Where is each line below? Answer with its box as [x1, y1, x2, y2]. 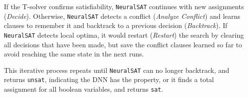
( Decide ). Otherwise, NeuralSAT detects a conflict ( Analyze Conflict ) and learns [4, 11, 241, 21]
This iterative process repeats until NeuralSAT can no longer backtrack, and [4, 65, 230, 75]
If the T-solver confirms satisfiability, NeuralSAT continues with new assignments [4, 1, 244, 11]
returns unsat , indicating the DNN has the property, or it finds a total [4, 74, 214, 84]
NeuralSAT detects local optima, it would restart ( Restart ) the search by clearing [4, 29, 244, 40]
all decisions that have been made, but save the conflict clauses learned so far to [4, 39, 242, 49]
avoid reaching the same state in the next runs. [4, 49, 144, 59]
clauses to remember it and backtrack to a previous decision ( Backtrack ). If [4, 20, 228, 30]
